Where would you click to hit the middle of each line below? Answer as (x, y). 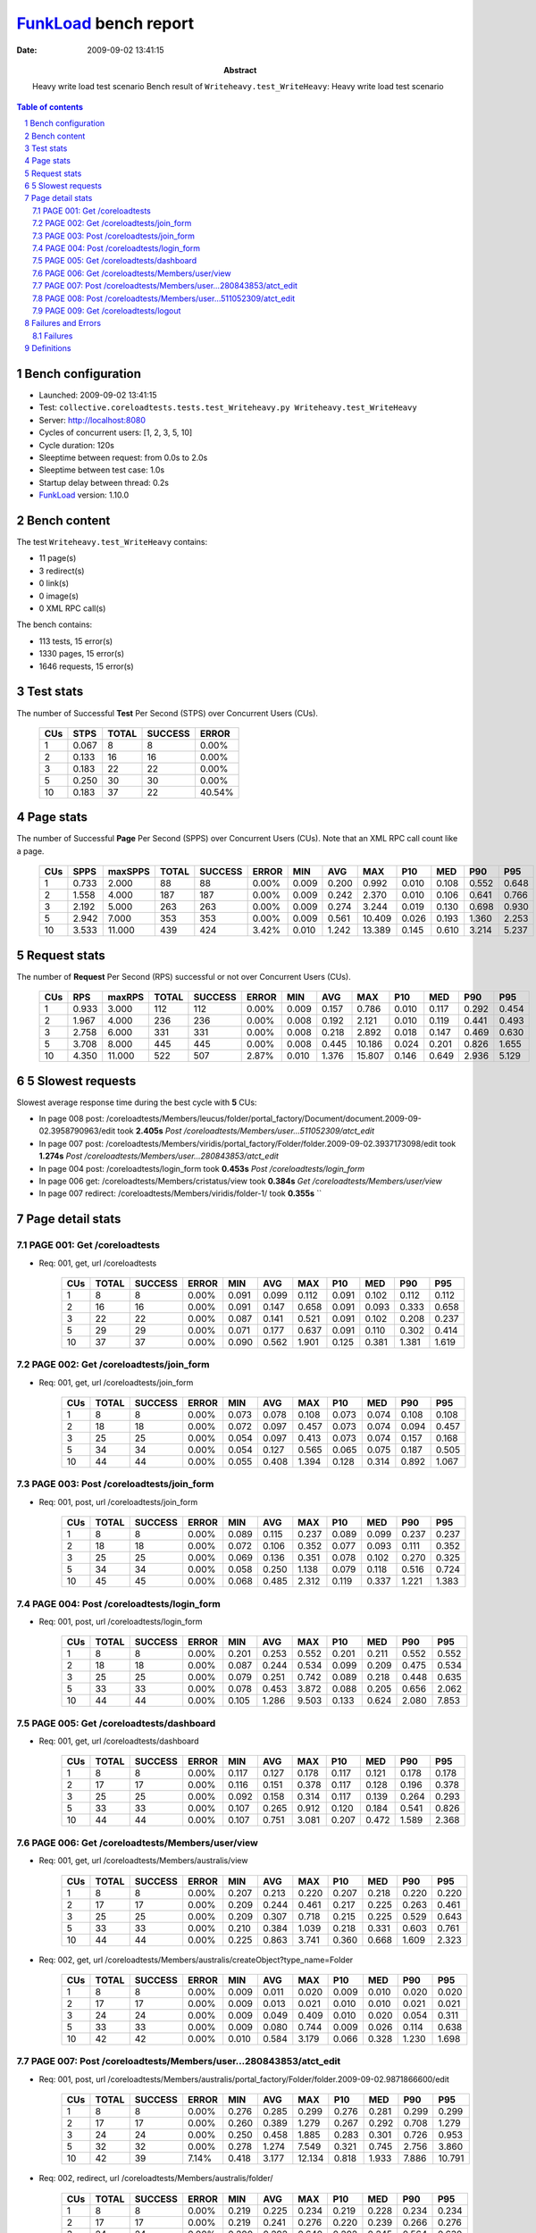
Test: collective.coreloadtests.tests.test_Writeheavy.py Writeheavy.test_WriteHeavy (228, 407)
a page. (30, 851)
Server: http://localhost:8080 (92, 420)
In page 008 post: (71, 1118)
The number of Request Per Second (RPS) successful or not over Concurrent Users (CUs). (184, 976)
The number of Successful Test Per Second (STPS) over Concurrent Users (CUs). (167, 713)
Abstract (240, 70)
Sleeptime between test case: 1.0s (102, 470)
